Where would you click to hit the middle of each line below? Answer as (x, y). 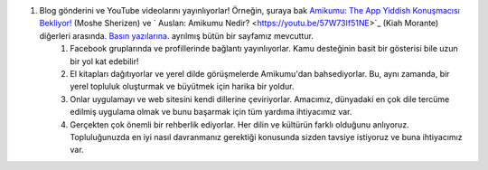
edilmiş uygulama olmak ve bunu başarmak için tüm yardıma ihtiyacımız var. (211, 112)
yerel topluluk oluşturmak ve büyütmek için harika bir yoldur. (182, 87)
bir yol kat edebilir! (104, 61)
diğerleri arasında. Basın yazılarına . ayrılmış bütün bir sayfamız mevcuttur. (176, 35)
